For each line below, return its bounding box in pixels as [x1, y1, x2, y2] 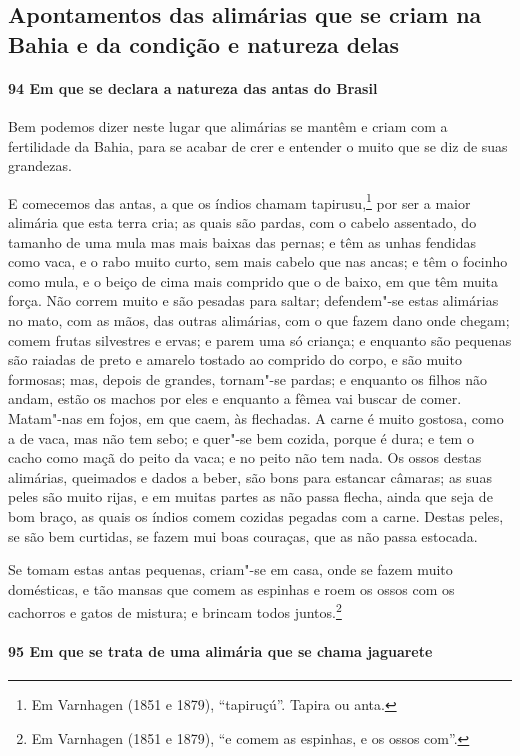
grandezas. [8, 155, 72, 176]
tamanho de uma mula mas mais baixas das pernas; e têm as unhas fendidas [8, 231, 477, 252]
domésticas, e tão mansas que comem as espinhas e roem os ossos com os [8, 578, 455, 599]
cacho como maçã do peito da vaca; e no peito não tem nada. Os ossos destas [8, 447, 482, 468]
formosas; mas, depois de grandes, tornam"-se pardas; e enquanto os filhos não [8, 368, 487, 389]
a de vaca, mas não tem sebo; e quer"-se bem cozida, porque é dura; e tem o [8, 427, 474, 448]
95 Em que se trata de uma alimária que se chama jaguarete [8, 641, 433, 662]
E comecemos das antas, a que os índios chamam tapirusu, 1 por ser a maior [8, 189, 471, 213]
